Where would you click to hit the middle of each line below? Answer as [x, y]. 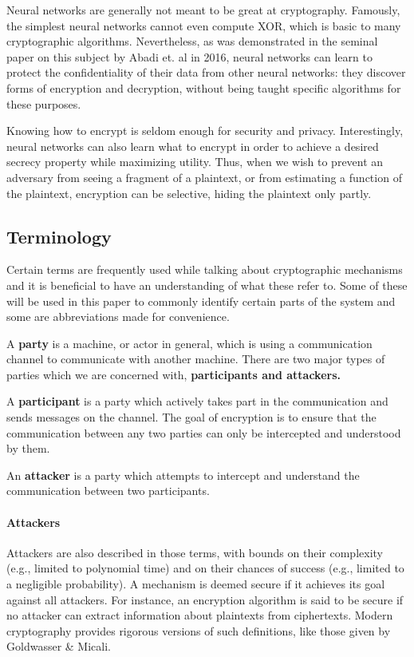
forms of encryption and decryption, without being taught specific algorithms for [204, 87]
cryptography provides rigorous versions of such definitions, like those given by [199, 630]
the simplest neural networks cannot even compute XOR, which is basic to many [204, 25]
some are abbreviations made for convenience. [118, 317]
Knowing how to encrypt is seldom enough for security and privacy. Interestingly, [205, 131]
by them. [28, 448]
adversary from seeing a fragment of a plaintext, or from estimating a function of [204, 177]
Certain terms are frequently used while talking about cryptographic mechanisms [205, 269]
